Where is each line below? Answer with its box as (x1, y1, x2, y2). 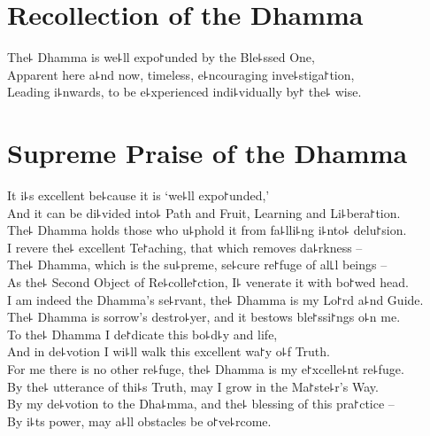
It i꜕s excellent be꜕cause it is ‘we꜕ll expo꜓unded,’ (7, 186, 270, 205)
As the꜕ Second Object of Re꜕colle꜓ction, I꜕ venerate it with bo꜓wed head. (7, 273, 409, 291)
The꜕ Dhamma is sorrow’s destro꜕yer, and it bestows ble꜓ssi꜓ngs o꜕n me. (7, 308, 401, 326)
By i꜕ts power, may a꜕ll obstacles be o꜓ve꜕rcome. (7, 411, 272, 430)
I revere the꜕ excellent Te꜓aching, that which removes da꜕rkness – (7, 237, 363, 256)
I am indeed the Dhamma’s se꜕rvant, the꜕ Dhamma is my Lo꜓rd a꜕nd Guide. (7, 290, 424, 308)
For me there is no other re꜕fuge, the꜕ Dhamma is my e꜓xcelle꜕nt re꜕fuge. (7, 359, 404, 378)
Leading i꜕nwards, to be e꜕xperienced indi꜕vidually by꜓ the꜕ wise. (7, 82, 362, 101)
